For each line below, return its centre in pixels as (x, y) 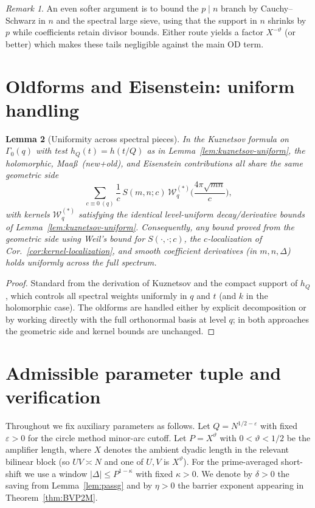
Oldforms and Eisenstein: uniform (150, 85)
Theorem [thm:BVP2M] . (52, 497)
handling (43, 109)
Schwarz (21, 20)
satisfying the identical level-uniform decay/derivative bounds (192, 214)
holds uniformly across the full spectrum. (81, 262)
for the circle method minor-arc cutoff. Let (107, 437)
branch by (239, 8)
